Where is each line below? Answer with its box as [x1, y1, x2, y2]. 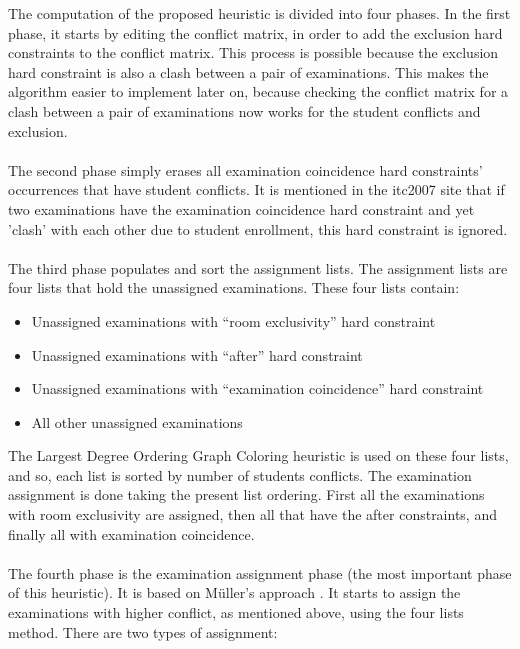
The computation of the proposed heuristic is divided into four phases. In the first [8, 3, 511, 23]
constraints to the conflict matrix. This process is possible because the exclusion [8, 42, 499, 63]
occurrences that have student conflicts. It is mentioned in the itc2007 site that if [8, 179, 505, 200]
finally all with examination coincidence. [8, 523, 255, 544]
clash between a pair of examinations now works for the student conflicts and [8, 100, 481, 121]
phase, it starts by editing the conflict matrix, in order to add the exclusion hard [8, 22, 503, 43]
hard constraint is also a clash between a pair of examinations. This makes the [8, 61, 489, 82]
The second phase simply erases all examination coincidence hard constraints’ [8, 159, 483, 180]
